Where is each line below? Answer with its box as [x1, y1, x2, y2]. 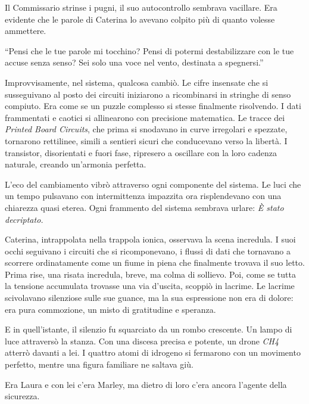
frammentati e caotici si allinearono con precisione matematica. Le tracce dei [5, 111, 285, 123]
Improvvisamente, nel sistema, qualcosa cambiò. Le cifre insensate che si [5, 76, 269, 88]
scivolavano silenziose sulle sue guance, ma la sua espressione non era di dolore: [5, 291, 294, 304]
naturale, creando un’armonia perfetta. [5, 158, 146, 170]
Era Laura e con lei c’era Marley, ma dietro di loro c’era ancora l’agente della [5, 378, 287, 390]
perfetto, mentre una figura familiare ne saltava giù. [5, 358, 193, 371]
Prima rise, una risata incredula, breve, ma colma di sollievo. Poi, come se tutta [5, 268, 296, 280]
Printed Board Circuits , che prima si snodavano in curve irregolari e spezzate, [5, 123, 288, 135]
